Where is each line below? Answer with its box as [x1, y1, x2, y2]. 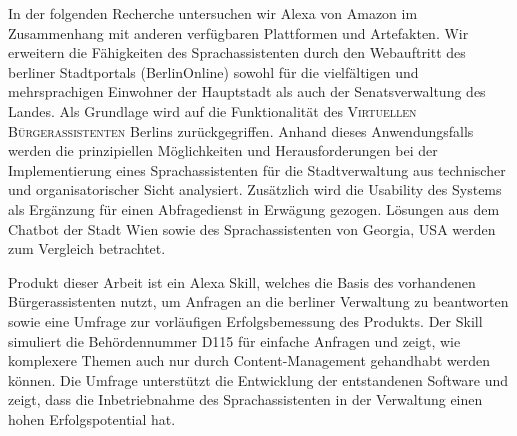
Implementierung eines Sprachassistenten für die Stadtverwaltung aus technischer [8, 159, 506, 180]
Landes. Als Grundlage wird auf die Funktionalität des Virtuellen [8, 100, 417, 121]
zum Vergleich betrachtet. [8, 238, 166, 259]
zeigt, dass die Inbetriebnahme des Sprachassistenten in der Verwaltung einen [8, 389, 483, 410]
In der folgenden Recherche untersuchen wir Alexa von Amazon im [8, 3, 418, 23]
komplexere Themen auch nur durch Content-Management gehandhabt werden [8, 350, 490, 371]
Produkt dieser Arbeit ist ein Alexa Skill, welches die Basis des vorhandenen [8, 271, 476, 292]
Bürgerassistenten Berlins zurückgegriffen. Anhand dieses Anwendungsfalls [8, 120, 474, 141]
